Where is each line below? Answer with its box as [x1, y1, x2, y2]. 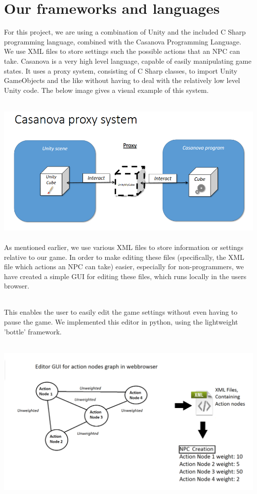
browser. [4, 281, 30, 291]
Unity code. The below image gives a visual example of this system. [4, 84, 209, 95]
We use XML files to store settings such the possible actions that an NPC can [4, 46, 240, 56]
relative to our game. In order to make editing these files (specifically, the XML [4, 251, 244, 262]
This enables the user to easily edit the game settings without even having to [4, 307, 238, 317]
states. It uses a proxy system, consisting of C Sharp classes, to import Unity [4, 65, 238, 76]
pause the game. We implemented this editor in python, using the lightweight [4, 317, 238, 327]
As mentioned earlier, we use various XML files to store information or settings [4, 242, 244, 252]
